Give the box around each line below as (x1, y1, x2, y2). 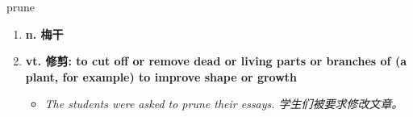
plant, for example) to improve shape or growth (25, 68, 298, 85)
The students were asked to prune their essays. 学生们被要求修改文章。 (44, 95, 403, 112)
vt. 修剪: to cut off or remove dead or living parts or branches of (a (25, 52, 407, 69)
